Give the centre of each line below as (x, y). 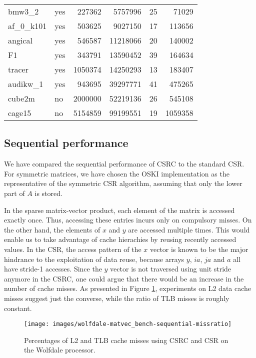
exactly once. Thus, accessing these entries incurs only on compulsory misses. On (128, 220)
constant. (18, 308)
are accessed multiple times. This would (189, 229)
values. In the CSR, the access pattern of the (73, 249)
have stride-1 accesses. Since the (53, 269)
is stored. (48, 193)
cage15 (20, 113)
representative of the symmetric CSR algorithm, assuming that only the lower (123, 183)
